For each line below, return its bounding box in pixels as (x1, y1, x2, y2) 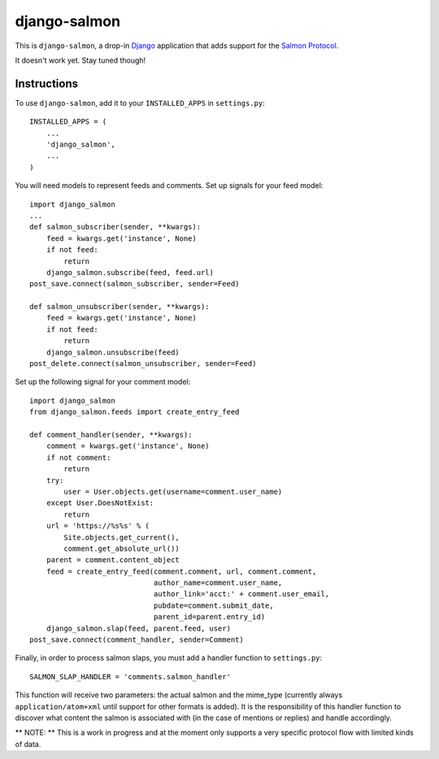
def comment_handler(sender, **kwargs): (29, 430, 193, 439)
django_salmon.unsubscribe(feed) (46, 347, 180, 357)
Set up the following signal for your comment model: (15, 377, 191, 386)
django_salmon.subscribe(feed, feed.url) (46, 268, 215, 277)
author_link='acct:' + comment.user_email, (153, 590, 330, 599)
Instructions (15, 76, 79, 90)
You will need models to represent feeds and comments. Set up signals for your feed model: (15, 181, 324, 190)
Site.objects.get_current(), (63, 533, 180, 542)
